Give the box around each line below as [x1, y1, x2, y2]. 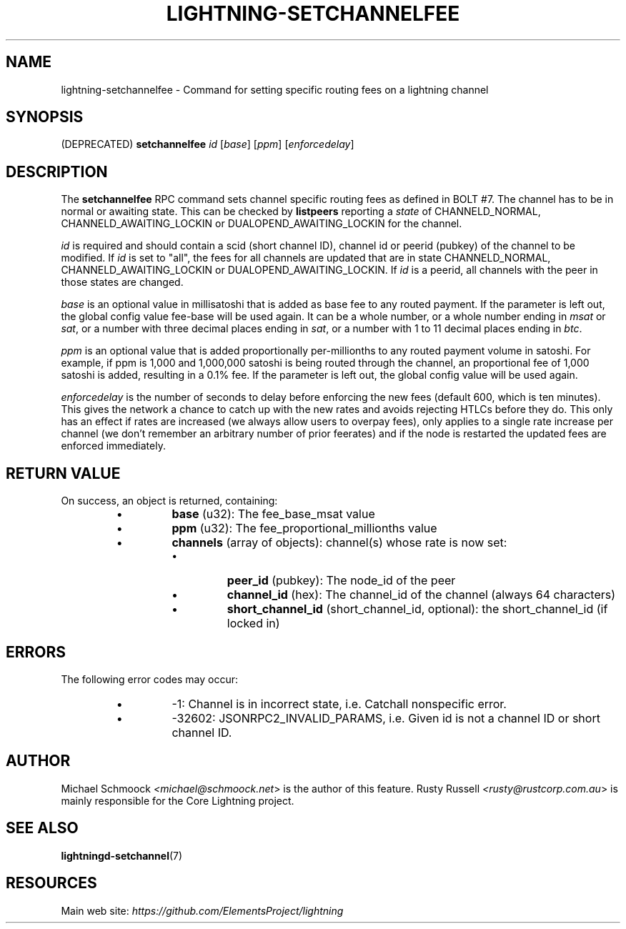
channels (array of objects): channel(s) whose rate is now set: [172, 535, 507, 550]
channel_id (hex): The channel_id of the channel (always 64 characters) [227, 587, 616, 602]
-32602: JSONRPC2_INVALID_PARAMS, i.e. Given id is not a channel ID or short [172, 710, 600, 725]
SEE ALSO [6, 819, 79, 838]
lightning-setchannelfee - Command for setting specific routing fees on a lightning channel [61, 83, 489, 96]
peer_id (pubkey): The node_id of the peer [227, 573, 456, 588]
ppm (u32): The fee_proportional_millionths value [172, 521, 437, 536]
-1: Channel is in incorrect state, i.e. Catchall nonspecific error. [172, 696, 507, 711]
